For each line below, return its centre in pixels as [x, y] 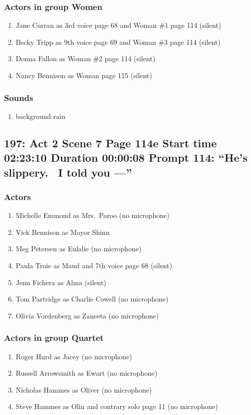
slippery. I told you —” [68, 172]
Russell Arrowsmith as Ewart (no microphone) [86, 373]
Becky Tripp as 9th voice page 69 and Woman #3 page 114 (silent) [118, 42]
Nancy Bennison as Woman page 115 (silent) [84, 75]
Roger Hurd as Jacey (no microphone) [74, 356]
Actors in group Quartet [54, 338]
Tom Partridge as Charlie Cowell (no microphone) [92, 299]
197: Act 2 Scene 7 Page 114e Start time [110, 143]
